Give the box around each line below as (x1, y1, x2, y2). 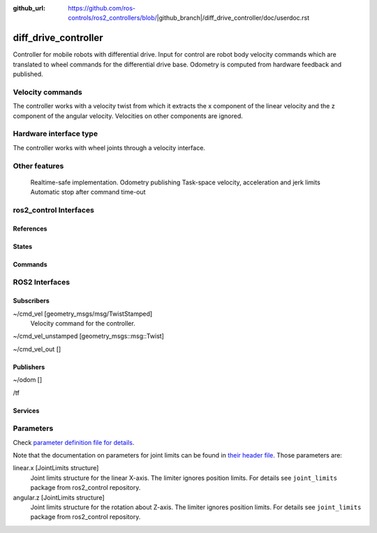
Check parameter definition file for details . (13, 438, 135, 446)
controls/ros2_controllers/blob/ (68, 14, 157, 22)
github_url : (13, 4, 45, 12)
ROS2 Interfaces (13, 277, 70, 287)
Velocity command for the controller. (30, 319, 135, 328)
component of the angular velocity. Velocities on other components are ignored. (13, 112, 244, 120)
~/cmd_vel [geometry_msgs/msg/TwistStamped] (13, 309, 153, 318)
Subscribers (13, 297, 50, 305)
